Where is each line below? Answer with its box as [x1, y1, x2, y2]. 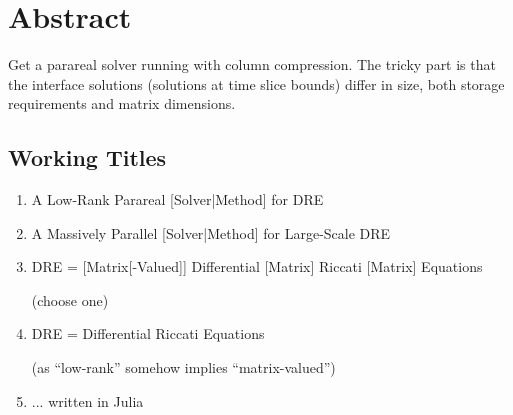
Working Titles [8, 142, 167, 173]
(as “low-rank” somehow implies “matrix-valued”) [31, 357, 336, 378]
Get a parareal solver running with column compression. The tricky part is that [8, 54, 496, 75]
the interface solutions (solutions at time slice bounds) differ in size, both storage [8, 73, 505, 94]
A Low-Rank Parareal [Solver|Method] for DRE [31, 189, 324, 210]
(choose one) [31, 289, 109, 310]
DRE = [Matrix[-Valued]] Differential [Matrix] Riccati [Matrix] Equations [31, 256, 483, 277]
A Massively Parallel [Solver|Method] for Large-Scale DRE [31, 222, 391, 243]
